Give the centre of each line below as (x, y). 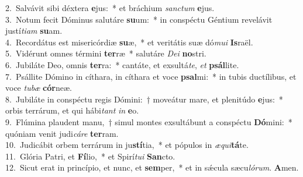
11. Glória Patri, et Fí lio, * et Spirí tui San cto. (90, 156)
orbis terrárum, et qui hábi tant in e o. (72, 110)
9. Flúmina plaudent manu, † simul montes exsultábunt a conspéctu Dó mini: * (149, 121)
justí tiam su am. (34, 31)
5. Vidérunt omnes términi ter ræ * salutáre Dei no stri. (106, 53)
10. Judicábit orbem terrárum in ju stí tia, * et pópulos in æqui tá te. (127, 145)
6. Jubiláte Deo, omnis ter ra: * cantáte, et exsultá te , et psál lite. (122, 64)
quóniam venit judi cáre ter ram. (62, 133)
